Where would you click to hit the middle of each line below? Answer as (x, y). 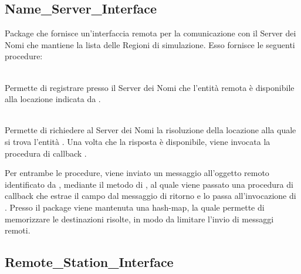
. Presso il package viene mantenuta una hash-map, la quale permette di (135, 207)
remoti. (18, 230)
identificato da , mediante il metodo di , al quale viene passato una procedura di (149, 184)
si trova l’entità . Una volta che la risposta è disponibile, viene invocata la (138, 141)
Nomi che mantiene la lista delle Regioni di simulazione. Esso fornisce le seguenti (150, 44)
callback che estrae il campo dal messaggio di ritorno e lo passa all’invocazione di (150, 196)
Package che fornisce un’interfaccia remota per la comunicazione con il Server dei (150, 33)
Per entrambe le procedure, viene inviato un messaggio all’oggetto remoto (137, 173)
